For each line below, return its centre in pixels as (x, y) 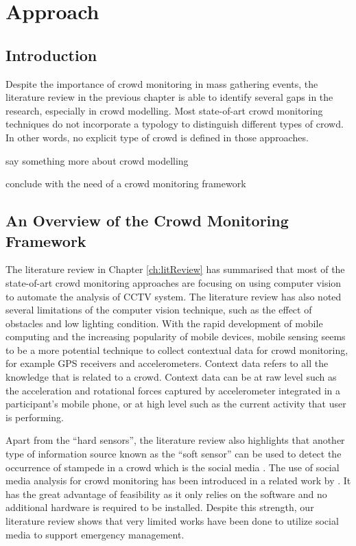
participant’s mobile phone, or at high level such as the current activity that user (176, 404)
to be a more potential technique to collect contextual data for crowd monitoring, (177, 349)
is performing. (35, 417)
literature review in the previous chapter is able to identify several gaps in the (169, 97)
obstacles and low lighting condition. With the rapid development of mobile (164, 323)
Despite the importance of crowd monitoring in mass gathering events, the (162, 83)
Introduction (51, 55)
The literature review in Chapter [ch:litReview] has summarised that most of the (175, 269)
